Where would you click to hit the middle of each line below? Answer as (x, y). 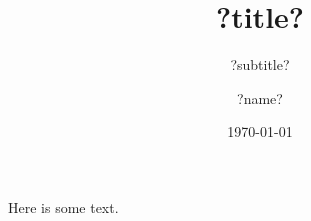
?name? (260, 97)
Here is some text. (63, 206)
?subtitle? (260, 64)
